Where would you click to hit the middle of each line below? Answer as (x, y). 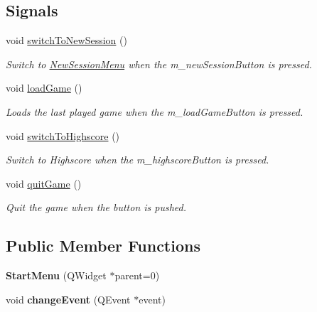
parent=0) (137, 275)
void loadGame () (44, 88)
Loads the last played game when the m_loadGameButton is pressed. (155, 111)
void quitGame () (44, 183)
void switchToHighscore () (63, 135)
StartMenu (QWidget (56, 275)
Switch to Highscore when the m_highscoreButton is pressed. (138, 160)
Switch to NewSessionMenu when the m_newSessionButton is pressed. (159, 64)
